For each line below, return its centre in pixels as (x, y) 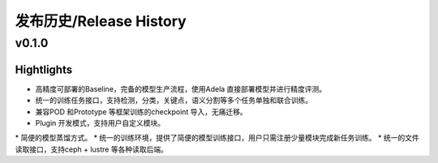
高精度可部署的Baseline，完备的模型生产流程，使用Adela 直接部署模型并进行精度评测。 (181, 88)
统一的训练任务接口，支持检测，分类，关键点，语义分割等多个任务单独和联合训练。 (174, 101)
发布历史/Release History (101, 21)
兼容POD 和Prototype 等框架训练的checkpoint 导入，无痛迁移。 (141, 112)
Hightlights (44, 69)
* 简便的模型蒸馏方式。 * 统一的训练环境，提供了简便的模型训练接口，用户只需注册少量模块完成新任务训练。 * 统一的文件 (217, 138)
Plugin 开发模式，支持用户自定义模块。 (100, 122)
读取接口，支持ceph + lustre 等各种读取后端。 (91, 149)
